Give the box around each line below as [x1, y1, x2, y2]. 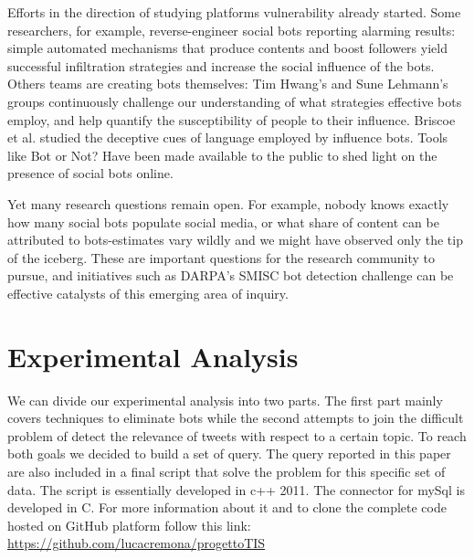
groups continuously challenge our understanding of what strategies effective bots [7, 91, 462, 111]
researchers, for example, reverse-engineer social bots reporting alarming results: [7, 20, 456, 39]
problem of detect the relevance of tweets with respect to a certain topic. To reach [7, 426, 467, 445]
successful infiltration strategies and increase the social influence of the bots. [7, 56, 435, 75]
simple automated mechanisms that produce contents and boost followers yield [7, 38, 448, 58]
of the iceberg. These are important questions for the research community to [7, 248, 435, 267]
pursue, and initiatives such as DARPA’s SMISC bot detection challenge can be [7, 266, 454, 285]
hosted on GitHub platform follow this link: [7, 515, 251, 534]
